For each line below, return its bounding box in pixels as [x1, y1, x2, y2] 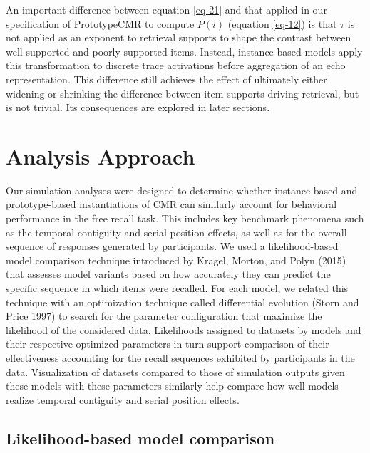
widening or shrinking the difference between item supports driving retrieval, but [6, 85, 359, 100]
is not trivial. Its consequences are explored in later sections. [6, 100, 270, 115]
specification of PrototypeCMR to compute [6, 16, 195, 31]
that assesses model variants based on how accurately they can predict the [6, 266, 331, 281]
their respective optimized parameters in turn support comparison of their [6, 336, 329, 351]
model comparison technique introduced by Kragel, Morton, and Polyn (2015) [6, 252, 346, 267]
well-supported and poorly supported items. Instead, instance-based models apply [6, 43, 363, 58]
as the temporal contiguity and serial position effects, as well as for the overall [6, 224, 347, 239]
